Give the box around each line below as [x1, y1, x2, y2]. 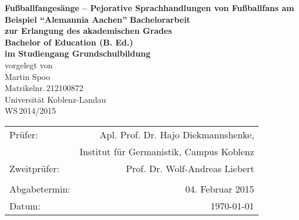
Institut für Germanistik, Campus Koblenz [80, 144, 255, 158]
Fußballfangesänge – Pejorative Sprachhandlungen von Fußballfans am [5, 2, 294, 13]
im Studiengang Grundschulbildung [5, 47, 151, 60]
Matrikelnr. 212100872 [5, 82, 84, 94]
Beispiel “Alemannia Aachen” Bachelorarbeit [5, 13, 191, 25]
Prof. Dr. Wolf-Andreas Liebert [126, 161, 255, 175]
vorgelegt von [5, 58, 53, 71]
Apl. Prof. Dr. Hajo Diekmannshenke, [99, 127, 255, 141]
